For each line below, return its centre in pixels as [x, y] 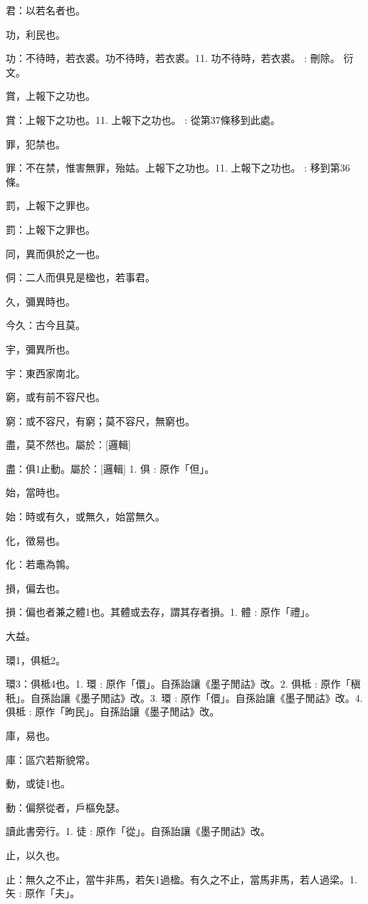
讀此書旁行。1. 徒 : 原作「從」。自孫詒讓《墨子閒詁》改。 [138, 831]
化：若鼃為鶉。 [41, 564]
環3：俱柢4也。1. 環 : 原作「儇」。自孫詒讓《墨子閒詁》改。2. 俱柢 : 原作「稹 [183, 684]
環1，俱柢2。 [36, 659]
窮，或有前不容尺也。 [56, 397]
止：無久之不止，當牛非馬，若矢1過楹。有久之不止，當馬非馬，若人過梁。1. [182, 879]
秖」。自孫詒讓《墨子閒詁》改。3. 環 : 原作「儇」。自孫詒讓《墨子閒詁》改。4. [184, 697]
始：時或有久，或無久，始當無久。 [85, 516]
